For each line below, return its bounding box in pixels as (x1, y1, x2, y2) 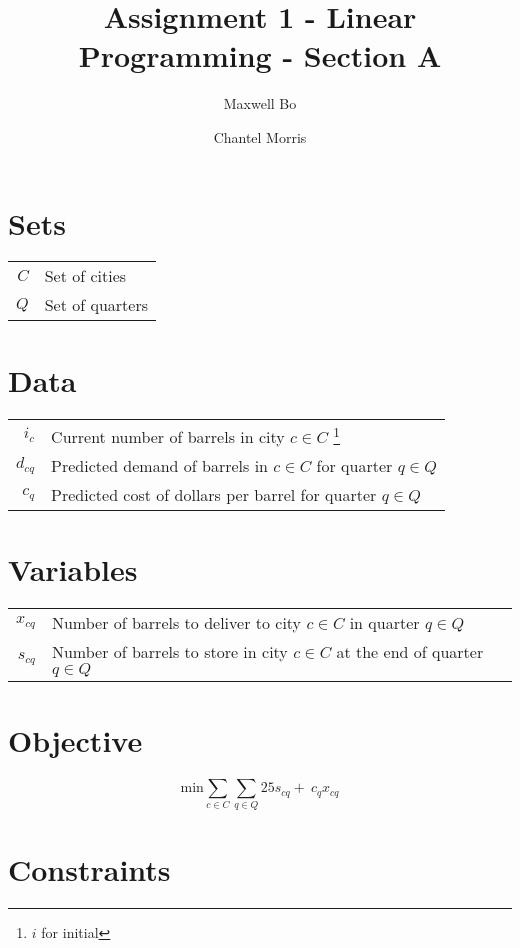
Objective (8, 720, 143, 761)
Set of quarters (44, 293, 148, 317)
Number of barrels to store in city (51, 640, 288, 664)
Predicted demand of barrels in (51, 453, 268, 477)
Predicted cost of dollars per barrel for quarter (51, 482, 377, 506)
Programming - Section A (78, 35, 442, 76)
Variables (8, 549, 138, 590)
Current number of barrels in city (51, 424, 285, 448)
